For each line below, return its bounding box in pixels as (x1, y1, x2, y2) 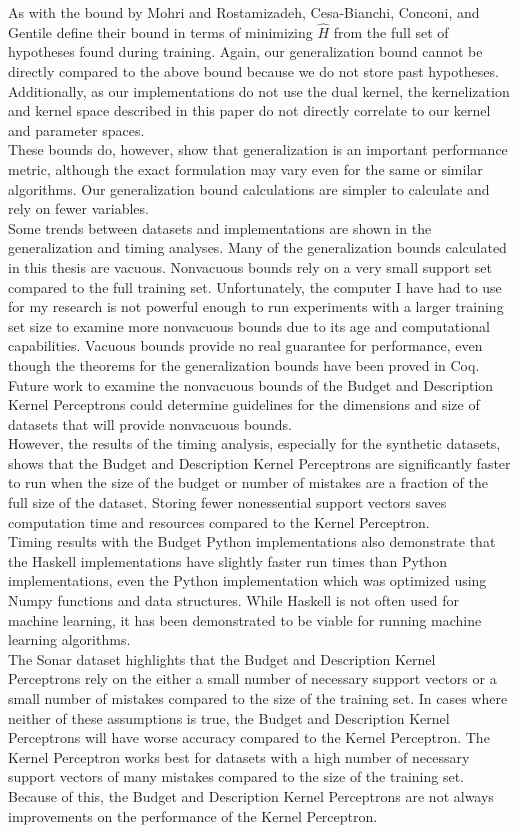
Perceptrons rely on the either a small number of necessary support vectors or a (8, 668, 497, 689)
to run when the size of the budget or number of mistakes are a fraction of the (8, 472, 488, 493)
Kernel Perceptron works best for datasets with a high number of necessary (8, 746, 470, 767)
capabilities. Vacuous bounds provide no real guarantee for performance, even (8, 335, 483, 356)
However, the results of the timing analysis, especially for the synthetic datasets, (8, 433, 501, 454)
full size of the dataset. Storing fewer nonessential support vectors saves (8, 492, 447, 513)
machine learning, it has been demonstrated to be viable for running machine (8, 609, 482, 630)
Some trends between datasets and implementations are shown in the (8, 217, 432, 238)
